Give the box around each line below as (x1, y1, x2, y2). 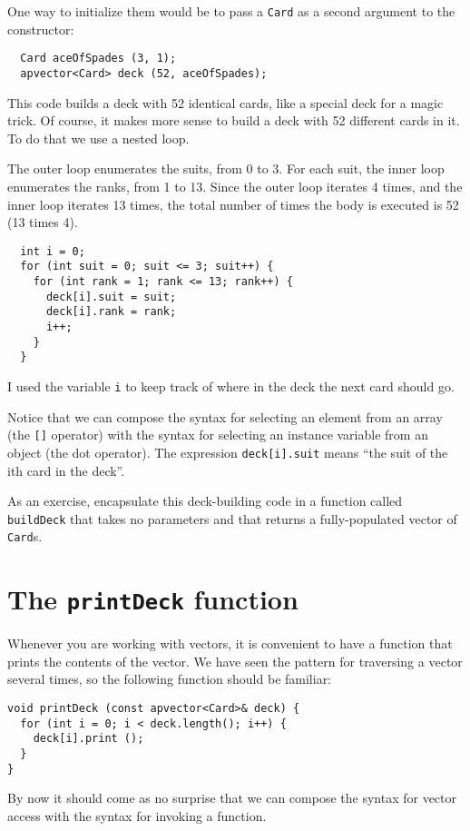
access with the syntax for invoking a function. (7, 806, 267, 825)
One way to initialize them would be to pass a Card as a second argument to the (7, 2, 455, 20)
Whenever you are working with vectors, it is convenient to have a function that (7, 634, 453, 653)
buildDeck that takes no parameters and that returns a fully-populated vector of (7, 509, 457, 528)
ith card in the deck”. (7, 460, 125, 480)
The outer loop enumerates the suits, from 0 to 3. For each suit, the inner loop (7, 159, 445, 178)
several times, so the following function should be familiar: (7, 669, 332, 688)
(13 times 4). (7, 213, 78, 232)
